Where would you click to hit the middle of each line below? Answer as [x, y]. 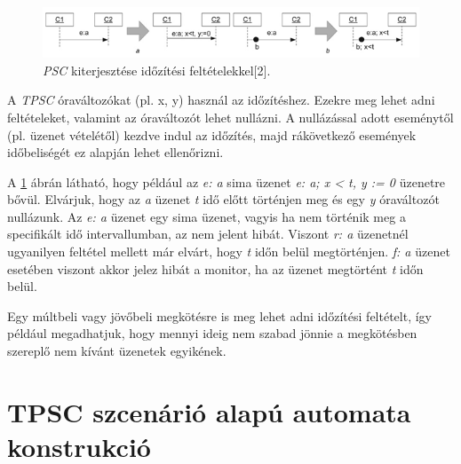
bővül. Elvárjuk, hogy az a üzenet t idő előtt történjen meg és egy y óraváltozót [223, 199]
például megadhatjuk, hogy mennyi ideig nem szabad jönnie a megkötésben [212, 333]
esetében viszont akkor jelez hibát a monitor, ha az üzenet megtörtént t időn [215, 268]
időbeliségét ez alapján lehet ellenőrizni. [115, 152]
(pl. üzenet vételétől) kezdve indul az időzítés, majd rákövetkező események [212, 134]
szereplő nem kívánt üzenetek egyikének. [117, 351]
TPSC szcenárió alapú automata [209, 411]
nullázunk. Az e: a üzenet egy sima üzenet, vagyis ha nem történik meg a [207, 216]
